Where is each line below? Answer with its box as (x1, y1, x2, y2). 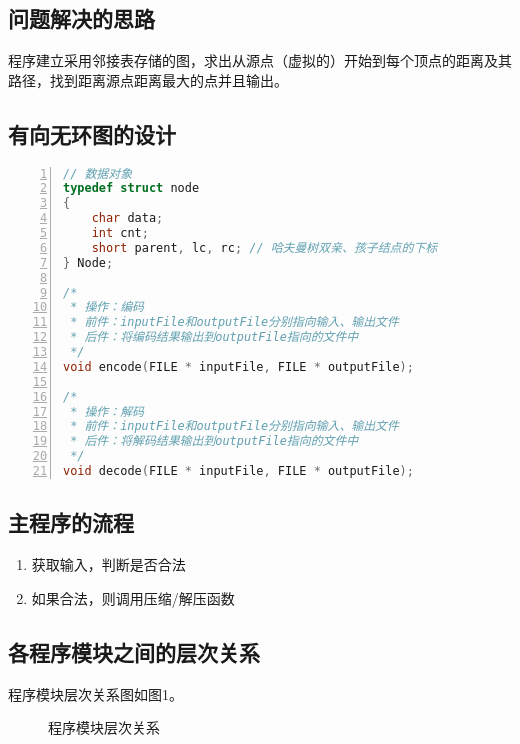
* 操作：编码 (70, 300, 144, 315)
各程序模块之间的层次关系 (8, 636, 260, 667)
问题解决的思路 (8, 3, 155, 34)
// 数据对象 (63, 166, 133, 181)
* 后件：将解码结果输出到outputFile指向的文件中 (70, 434, 359, 449)
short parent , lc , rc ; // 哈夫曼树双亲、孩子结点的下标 (91, 240, 438, 255)
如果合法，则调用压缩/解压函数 (31, 587, 235, 608)
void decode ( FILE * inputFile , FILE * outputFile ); (63, 464, 414, 479)
